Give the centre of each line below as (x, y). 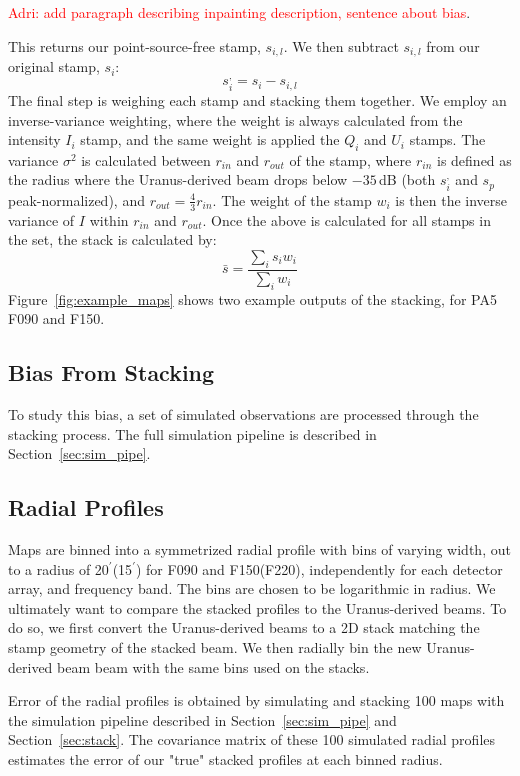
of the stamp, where (350, 159)
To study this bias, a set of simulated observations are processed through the (243, 413)
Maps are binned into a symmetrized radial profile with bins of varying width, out (259, 548)
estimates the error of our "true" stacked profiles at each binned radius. (225, 758)
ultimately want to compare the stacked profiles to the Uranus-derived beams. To (257, 607)
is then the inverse (451, 199)
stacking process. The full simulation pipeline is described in (192, 433)
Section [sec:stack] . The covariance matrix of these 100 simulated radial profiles (252, 739)
